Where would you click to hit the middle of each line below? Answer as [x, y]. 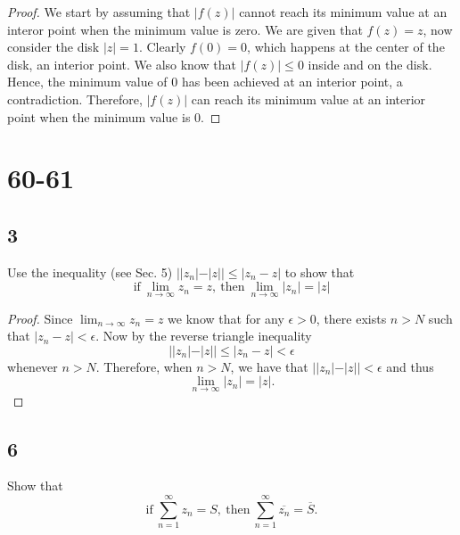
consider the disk [53, 47]
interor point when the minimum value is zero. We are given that [185, 29]
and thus [410, 366]
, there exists [351, 318]
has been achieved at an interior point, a [292, 82]
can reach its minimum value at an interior [308, 99]
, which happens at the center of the [346, 47]
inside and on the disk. [370, 64]
